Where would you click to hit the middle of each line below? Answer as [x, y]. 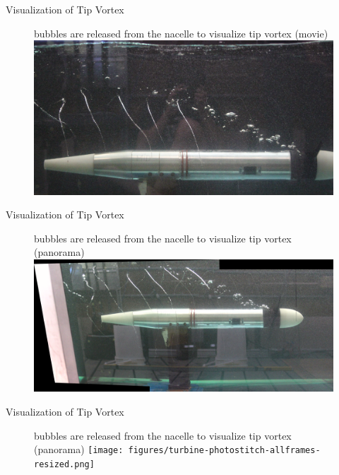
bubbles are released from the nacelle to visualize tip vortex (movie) [181, 33]
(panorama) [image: [79, 449]
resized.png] [64, 464]
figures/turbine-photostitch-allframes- [224, 451]
